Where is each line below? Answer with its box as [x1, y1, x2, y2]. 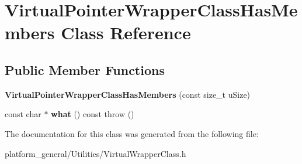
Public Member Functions [5, 60, 165, 78]
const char [5, 108, 41, 120]
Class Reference [61, 20, 191, 45]
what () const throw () [51, 108, 134, 120]
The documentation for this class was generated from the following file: [5, 127, 259, 139]
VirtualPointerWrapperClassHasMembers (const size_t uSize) [5, 88, 251, 100]
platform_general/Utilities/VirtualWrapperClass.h [5, 147, 186, 159]
